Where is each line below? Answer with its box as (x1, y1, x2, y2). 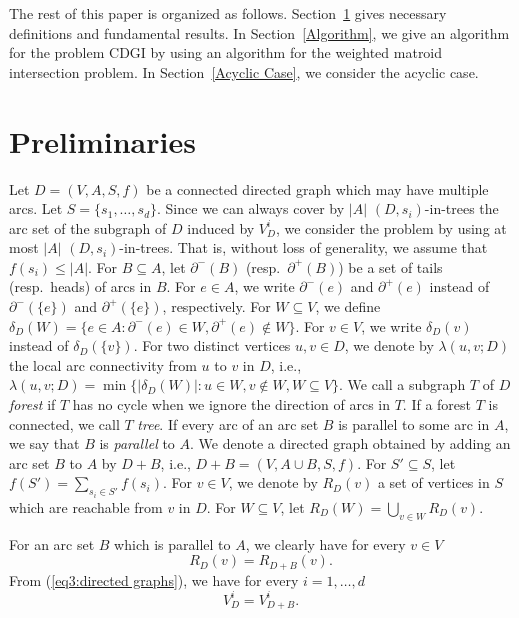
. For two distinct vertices (133, 335, 291, 356)
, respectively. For (162, 296, 271, 317)
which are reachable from (9, 496, 163, 517)
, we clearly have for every (245, 533, 406, 554)
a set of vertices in (377, 472, 490, 493)
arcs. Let (9, 198, 63, 219)
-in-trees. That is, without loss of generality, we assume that (119, 237, 488, 258)
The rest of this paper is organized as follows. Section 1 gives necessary (9, 3, 447, 23)
